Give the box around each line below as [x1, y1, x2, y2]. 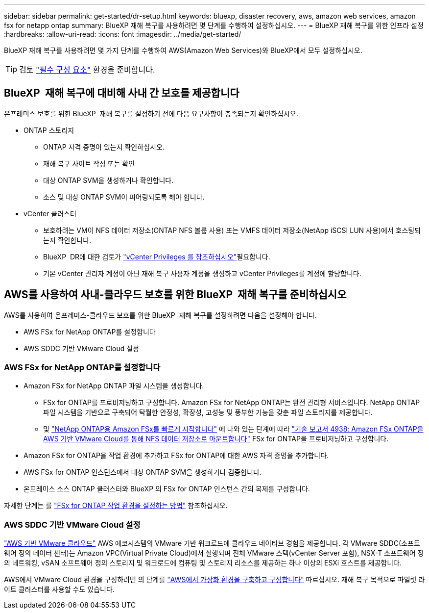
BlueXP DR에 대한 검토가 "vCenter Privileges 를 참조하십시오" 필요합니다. [43, 252, 270, 261]
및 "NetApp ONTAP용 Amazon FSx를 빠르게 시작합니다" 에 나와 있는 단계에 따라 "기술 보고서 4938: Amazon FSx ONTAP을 [43, 425, 424, 434]
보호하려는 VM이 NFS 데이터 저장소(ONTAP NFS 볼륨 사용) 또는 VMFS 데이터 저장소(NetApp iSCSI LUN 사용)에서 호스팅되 [43, 226, 421, 234]
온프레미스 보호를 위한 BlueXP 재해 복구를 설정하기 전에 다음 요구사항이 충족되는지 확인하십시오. [4, 109, 298, 118]
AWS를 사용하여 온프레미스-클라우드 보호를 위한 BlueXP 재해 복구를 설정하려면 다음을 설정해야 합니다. [4, 310, 317, 319]
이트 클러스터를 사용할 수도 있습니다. [4, 585, 115, 594]
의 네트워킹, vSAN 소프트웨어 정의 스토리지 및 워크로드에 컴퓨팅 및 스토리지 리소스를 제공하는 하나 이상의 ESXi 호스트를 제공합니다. [4, 559, 402, 567]
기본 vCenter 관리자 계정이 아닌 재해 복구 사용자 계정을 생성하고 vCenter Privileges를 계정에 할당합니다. [43, 269, 361, 278]
